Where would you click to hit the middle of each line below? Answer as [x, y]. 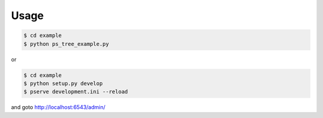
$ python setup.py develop [63, 83]
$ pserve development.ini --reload [76, 92]
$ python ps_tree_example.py [66, 44]
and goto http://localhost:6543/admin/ [58, 107]
